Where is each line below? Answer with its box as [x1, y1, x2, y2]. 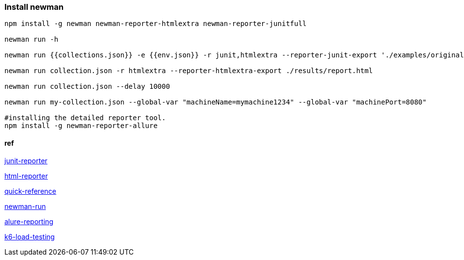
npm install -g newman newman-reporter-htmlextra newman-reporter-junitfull [4, 20, 307, 28]
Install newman [4, 2, 64, 12]
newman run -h [4, 35, 58, 44]
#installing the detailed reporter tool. [4, 114, 166, 122]
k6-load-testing [4, 232, 55, 241]
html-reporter [4, 171, 48, 180]
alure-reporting [4, 217, 54, 226]
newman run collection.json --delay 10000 [4, 82, 170, 91]
